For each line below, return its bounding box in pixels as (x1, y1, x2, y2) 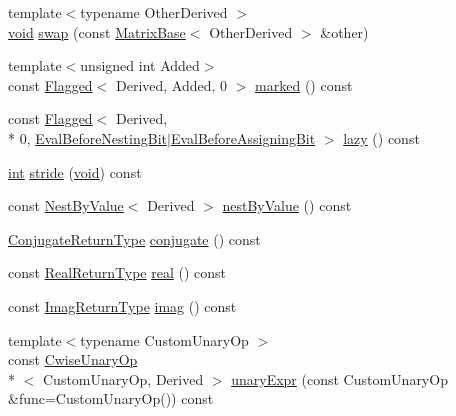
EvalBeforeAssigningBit (170, 127, 316, 148)
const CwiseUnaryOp (8, 349, 138, 370)
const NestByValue (8, 195, 124, 216)
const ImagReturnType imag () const (8, 295, 237, 316)
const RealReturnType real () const (8, 262, 227, 283)
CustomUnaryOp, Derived (42, 368, 204, 389)
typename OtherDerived (80, 2, 228, 22)
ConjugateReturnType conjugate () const (8, 228, 261, 249)
